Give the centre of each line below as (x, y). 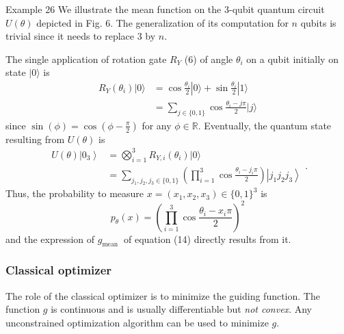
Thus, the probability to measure (75, 193)
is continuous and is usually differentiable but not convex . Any (181, 309)
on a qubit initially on (292, 59)
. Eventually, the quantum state (265, 125)
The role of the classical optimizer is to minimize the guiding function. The (163, 295)
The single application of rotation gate (86, 59)
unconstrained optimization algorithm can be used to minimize (137, 322)
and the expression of (50, 239)
